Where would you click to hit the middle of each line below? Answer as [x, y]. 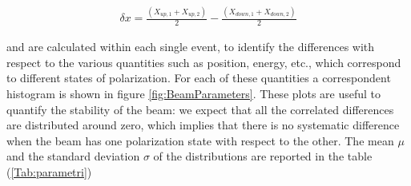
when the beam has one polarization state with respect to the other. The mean [200, 140]
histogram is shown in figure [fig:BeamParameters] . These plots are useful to [194, 93]
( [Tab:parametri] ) [49, 171]
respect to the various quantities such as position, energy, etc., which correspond [204, 62]
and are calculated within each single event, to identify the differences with [191, 47]
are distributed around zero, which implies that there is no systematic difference [203, 125]
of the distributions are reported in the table [263, 156]
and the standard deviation [73, 156]
